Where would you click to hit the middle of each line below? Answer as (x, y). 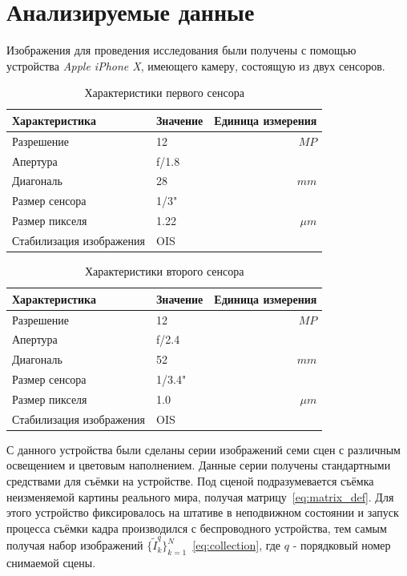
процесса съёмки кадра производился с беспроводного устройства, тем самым (197, 528)
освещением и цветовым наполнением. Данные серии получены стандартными (199, 465)
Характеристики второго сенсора (164, 271)
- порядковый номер (342, 545)
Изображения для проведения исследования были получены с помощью (181, 50)
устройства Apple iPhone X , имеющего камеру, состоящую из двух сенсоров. (196, 65)
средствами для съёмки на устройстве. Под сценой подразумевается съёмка (190, 481)
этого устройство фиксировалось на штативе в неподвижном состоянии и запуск (203, 512)
